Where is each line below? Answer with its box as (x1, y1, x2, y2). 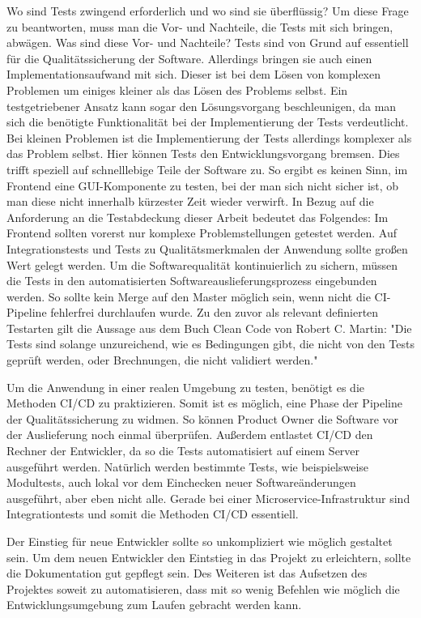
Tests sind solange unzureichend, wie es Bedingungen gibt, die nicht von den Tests (6, 335, 415, 352)
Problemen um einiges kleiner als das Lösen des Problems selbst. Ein (6, 81, 348, 98)
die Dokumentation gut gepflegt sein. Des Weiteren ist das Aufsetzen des (6, 565, 368, 582)
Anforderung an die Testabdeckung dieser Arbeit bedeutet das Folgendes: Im (6, 208, 389, 225)
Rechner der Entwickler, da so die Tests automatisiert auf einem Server (6, 442, 360, 459)
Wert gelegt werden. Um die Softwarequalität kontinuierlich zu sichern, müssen (6, 256, 398, 273)
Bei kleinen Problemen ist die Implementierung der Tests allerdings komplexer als (6, 129, 412, 146)
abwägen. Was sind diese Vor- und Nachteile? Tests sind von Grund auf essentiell (6, 34, 409, 51)
